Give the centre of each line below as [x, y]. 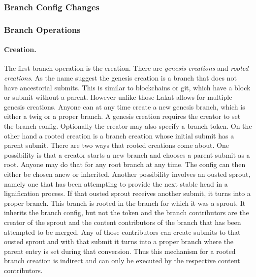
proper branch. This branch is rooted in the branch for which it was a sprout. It [125, 203]
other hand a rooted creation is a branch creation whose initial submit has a [119, 135]
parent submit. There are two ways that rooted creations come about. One [116, 145]
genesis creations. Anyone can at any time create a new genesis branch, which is [125, 106]
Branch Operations [42, 29]
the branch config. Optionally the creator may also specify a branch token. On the [128, 126]
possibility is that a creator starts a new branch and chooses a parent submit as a [127, 154]
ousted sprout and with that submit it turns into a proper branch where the [119, 241]
